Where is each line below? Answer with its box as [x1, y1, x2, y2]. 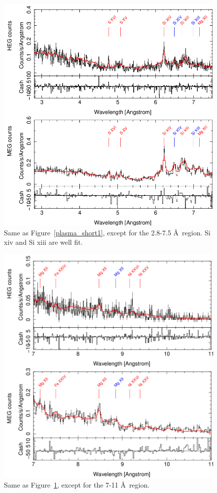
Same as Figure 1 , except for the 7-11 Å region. [4, 479, 150, 490]
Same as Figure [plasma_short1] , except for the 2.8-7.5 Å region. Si [4, 227, 211, 237]
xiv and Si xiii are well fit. [4, 237, 83, 247]
